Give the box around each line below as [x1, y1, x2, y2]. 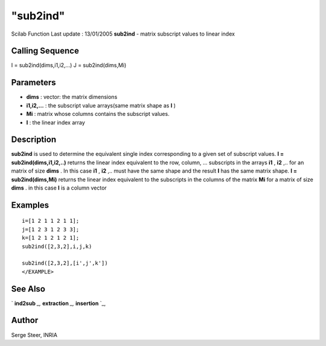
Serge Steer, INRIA [11, 331, 57, 338]
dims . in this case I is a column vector [11, 184, 107, 191]
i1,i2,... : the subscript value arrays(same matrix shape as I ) [26, 101, 176, 109]
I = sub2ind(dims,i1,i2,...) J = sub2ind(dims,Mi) [11, 62, 127, 69]
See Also [11, 284, 45, 294]
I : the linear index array [26, 118, 86, 126]
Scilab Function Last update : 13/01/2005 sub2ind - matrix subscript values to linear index [11, 30, 235, 37]
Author [11, 315, 39, 325]
